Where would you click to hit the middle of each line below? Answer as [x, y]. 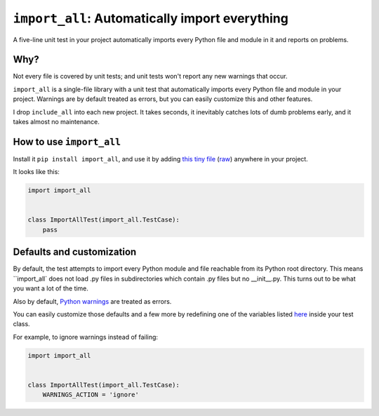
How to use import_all [67, 141]
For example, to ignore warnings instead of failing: [85, 337]
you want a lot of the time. [51, 288]
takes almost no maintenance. [56, 122]
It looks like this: [36, 172]
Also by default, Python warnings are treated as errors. [92, 301]
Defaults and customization [75, 252]
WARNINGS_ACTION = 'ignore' [91, 395]
